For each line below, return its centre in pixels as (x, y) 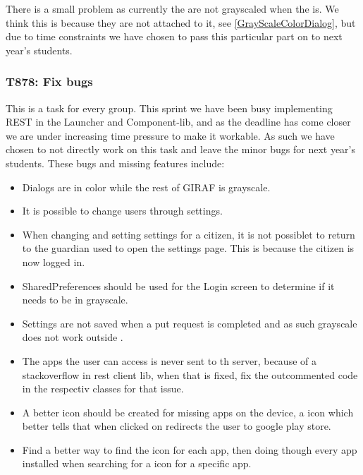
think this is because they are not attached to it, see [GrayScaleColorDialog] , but (181, 22)
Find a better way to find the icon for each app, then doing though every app (190, 449)
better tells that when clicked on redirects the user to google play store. (177, 426)
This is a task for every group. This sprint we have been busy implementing (169, 108)
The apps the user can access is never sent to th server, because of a (169, 360)
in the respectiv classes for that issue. (103, 389)
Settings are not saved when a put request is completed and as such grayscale (190, 323)
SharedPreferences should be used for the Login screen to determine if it (178, 285)
